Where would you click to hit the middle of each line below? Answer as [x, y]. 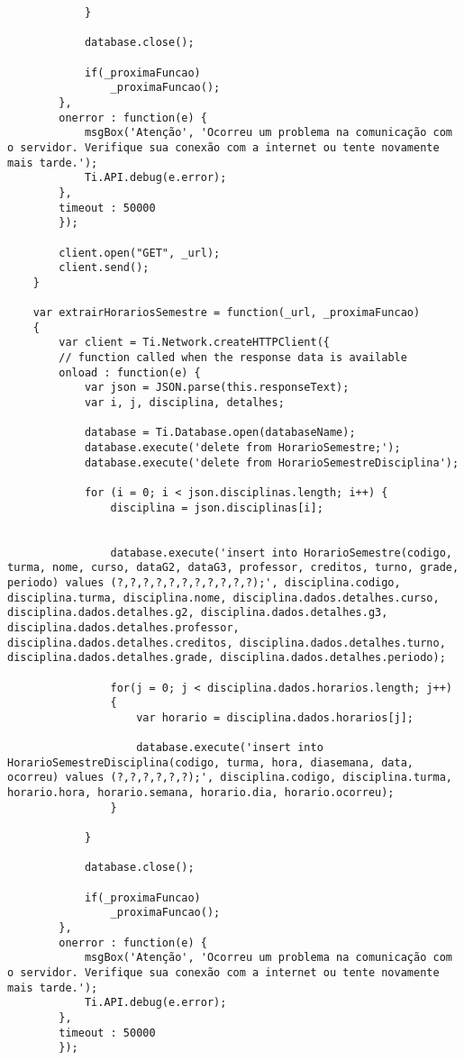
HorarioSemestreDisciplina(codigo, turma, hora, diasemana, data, [211, 762]
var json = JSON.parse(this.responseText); [217, 388]
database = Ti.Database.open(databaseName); [220, 433]
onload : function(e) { [130, 372]
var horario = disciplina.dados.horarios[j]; [275, 717]
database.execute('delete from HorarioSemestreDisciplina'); [272, 462]
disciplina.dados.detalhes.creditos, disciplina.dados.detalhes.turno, [227, 643]
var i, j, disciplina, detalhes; [184, 403]
